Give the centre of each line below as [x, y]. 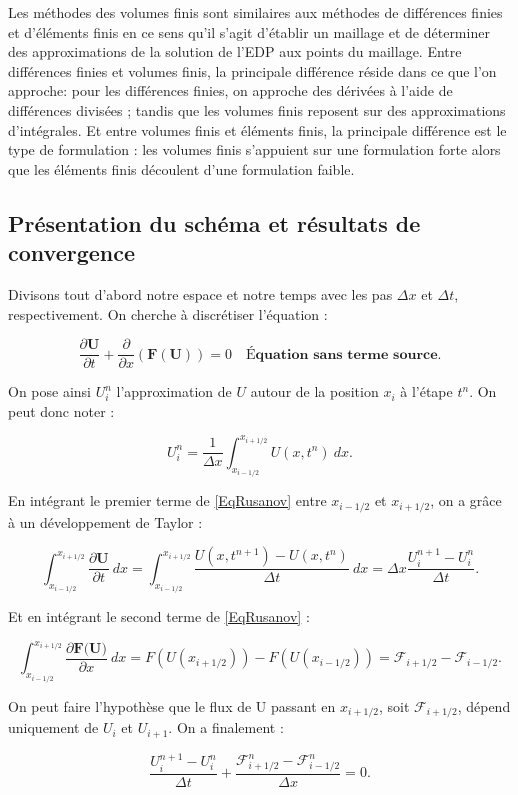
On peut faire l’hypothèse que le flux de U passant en [172, 705]
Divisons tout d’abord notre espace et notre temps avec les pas [200, 293]
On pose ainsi [49, 391]
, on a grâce [466, 500]
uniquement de [53, 727]
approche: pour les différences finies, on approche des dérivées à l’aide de [230, 90]
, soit [394, 705]
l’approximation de [174, 391]
